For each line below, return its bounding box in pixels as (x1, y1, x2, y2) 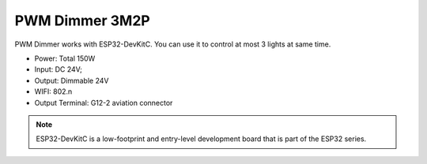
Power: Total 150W (34, 54, 96, 63)
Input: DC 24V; (34, 65, 83, 74)
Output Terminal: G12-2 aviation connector (34, 98, 173, 107)
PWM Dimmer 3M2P (14, 12, 150, 29)
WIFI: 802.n (34, 87, 73, 96)
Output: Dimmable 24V (34, 76, 109, 85)
